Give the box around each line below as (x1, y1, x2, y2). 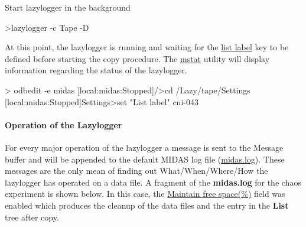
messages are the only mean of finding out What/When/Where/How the (5, 164, 268, 177)
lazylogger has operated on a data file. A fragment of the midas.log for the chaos (5, 176, 301, 188)
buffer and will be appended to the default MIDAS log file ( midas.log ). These (5, 153, 285, 165)
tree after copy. (5, 210, 59, 223)
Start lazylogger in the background (5, 1, 131, 13)
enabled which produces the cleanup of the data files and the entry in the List (5, 199, 289, 211)
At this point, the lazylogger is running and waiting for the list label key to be (5, 41, 289, 53)
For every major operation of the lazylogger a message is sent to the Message (5, 141, 284, 153)
